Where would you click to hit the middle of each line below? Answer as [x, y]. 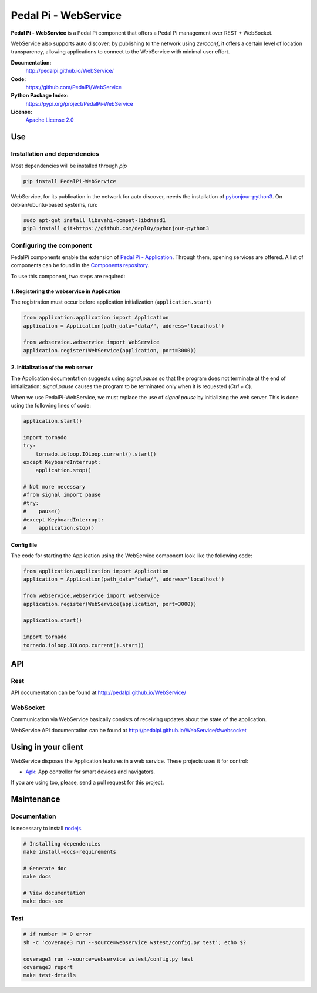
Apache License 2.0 [50, 120]
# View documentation [54, 893]
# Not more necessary [54, 487]
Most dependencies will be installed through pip [69, 166]
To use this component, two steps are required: [68, 276]
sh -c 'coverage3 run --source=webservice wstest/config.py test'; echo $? [135, 942]
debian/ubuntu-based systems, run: [54, 204]
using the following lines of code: [51, 405]
